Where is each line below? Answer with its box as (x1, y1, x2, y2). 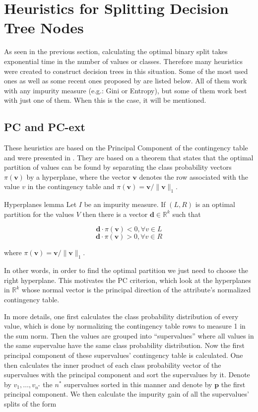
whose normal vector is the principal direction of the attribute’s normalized (21, 284, 251, 295)
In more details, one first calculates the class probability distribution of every (4, 311, 239, 321)
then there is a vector (82, 208, 148, 219)
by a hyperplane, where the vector (26, 171, 130, 182)
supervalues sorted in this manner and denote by (64, 379, 212, 389)
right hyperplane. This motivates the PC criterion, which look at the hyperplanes (4, 275, 252, 285)
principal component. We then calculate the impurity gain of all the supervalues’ (4, 389, 249, 399)
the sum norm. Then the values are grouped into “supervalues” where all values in (4, 330, 254, 341)
